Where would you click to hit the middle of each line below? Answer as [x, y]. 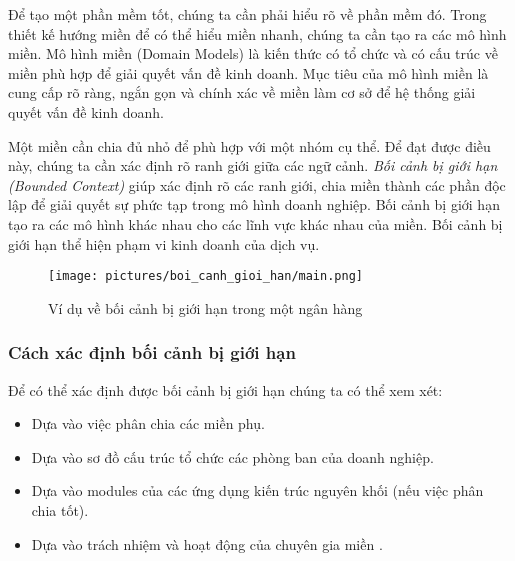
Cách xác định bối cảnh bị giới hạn [152, 352]
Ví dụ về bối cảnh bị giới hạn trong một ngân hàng [205, 307]
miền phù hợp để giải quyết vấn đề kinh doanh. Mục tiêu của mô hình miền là [248, 72]
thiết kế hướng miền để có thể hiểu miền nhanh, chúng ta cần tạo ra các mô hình [257, 33]
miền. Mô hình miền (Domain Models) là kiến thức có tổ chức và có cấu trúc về [253, 53]
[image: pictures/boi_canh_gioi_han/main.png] [205, 276]
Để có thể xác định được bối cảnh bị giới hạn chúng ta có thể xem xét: [225, 389]
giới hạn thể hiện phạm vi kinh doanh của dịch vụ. [164, 243]
